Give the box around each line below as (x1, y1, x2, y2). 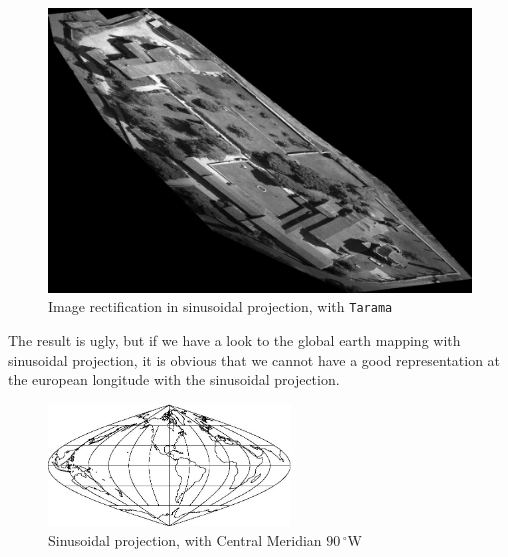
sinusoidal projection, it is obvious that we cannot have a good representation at (8, 349, 501, 370)
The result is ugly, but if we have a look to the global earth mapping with (8, 330, 461, 351)
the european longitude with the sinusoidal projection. (8, 369, 340, 390)
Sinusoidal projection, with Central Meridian (48, 529, 322, 550)
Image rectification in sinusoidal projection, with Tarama (48, 296, 393, 317)
